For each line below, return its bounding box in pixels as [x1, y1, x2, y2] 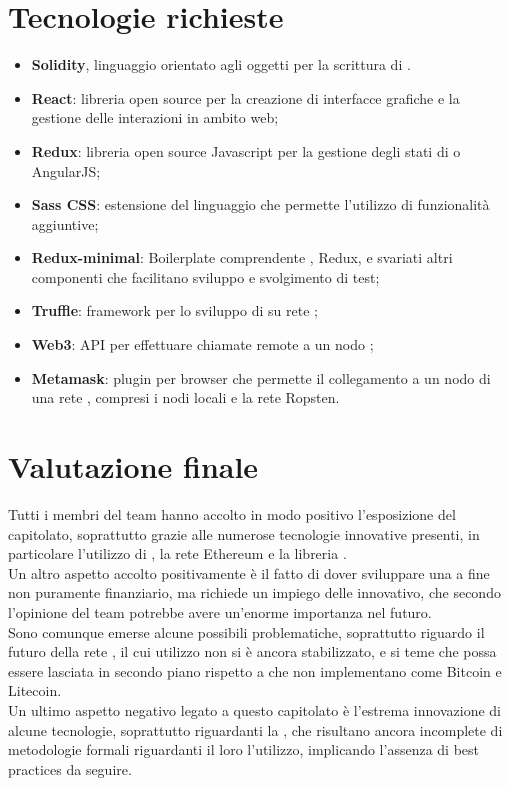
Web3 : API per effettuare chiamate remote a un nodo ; [31, 334, 374, 355]
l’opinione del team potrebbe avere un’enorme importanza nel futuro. [8, 601, 432, 622]
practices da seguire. [8, 758, 132, 779]
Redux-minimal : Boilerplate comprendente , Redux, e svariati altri [31, 247, 453, 268]
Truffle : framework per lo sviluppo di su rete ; [31, 300, 318, 321]
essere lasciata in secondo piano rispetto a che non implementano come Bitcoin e [8, 660, 502, 681]
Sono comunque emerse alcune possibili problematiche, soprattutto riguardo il [8, 621, 485, 642]
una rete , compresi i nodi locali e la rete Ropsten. [31, 387, 340, 408]
